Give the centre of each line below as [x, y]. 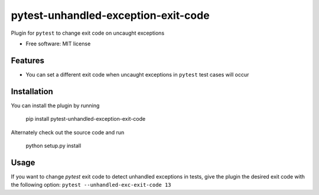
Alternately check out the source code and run [68, 132]
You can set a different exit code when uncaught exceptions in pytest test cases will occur [137, 74]
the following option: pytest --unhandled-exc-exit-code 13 [91, 185]
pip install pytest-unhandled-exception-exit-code [86, 119]
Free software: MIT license [58, 44]
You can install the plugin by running [55, 105]
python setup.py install [53, 146]
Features [27, 60]
